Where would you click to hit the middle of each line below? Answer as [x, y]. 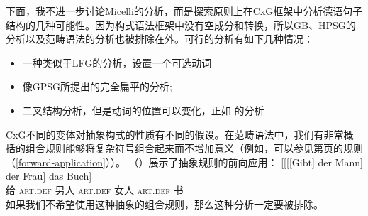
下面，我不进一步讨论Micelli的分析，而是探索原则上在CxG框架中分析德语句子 [184, 11]
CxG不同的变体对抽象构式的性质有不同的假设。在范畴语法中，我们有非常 [175, 134]
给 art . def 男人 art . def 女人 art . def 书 [95, 189]
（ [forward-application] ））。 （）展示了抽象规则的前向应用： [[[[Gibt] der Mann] [184, 162]
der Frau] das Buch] [49, 176]
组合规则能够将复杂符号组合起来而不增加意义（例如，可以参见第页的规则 [194, 148]
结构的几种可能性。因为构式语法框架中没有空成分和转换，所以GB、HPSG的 [181, 25]
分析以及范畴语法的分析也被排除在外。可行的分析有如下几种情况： [160, 39]
